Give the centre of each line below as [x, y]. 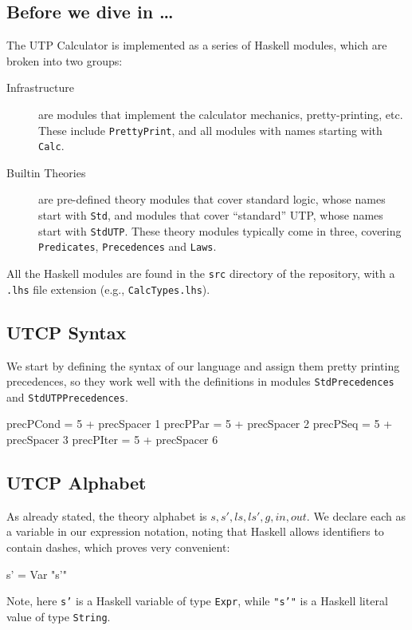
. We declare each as [356, 515]
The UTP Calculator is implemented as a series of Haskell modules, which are [197, 45]
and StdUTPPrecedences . [67, 396]
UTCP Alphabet [77, 483]
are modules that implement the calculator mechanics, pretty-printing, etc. [221, 114]
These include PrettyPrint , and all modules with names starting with [210, 130]
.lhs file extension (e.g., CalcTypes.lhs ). [108, 289]
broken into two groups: [65, 60]
